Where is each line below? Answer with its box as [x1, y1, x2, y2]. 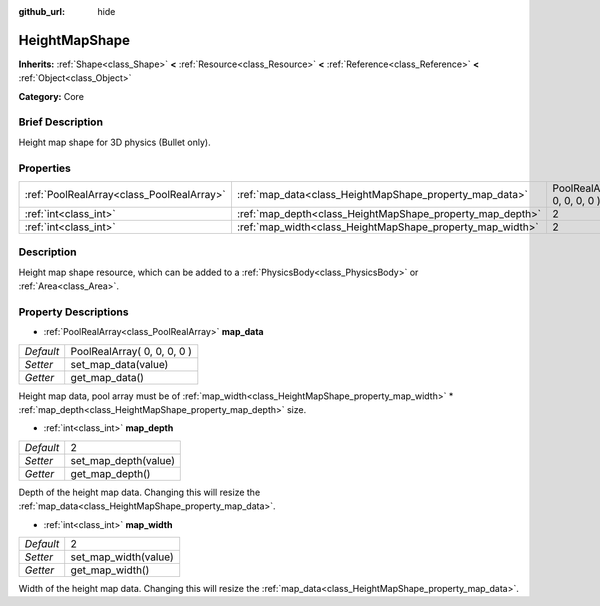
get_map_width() [70, 563, 150, 577]
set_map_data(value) [70, 357, 169, 371]
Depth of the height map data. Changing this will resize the [18, 486, 261, 498]
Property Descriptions [18, 305, 129, 319]
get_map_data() [70, 370, 145, 384]
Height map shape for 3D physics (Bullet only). [18, 136, 211, 148]
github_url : [18, 6, 65, 17]
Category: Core [18, 90, 85, 102]
